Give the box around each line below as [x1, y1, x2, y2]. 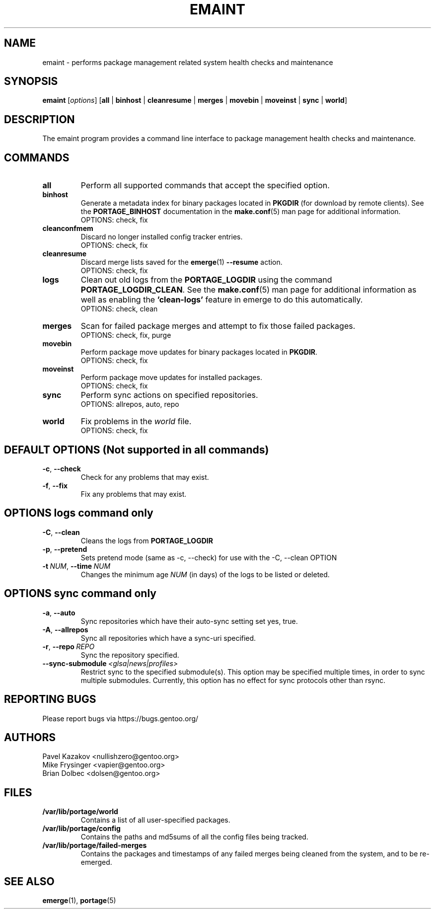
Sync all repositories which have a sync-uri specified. [80, 633, 256, 642]
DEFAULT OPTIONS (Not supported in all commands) [4, 443, 269, 456]
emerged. [80, 858, 112, 867]
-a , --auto [42, 608, 75, 617]
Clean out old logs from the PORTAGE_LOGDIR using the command [80, 275, 332, 285]
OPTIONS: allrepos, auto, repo [80, 400, 179, 409]
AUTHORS [4, 731, 56, 744]
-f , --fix [42, 481, 68, 490]
